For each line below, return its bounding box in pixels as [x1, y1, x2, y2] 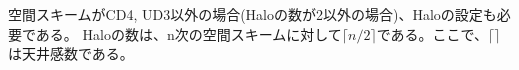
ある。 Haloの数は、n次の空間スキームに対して [35, 23, 342, 44]
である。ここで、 [376, 23, 489, 44]
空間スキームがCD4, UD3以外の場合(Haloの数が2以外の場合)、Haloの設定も [8, 4, 497, 24]
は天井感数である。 [8, 43, 134, 64]
